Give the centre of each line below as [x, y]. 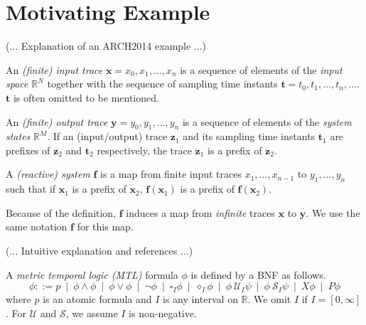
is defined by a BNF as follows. [258, 274]
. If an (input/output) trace [107, 136]
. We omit [269, 299]
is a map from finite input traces [171, 174]
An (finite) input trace [54, 69]
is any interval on [200, 299]
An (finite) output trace [57, 121]
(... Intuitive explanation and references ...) [99, 251]
